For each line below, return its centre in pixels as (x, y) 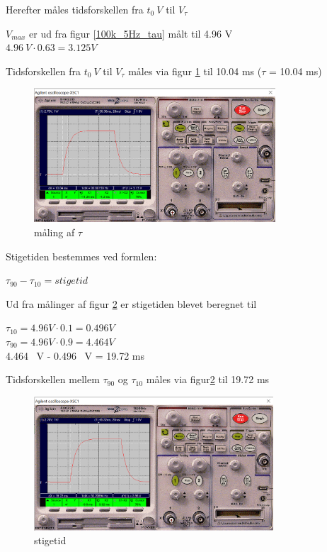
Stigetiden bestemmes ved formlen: (81, 256)
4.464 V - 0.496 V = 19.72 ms (75, 355)
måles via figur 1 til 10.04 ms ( (195, 71)
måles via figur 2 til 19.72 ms (208, 379)
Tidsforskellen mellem (53, 379)
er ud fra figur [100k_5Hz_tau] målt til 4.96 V (131, 33)
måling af (54, 232)
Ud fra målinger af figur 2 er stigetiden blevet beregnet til (131, 303)
